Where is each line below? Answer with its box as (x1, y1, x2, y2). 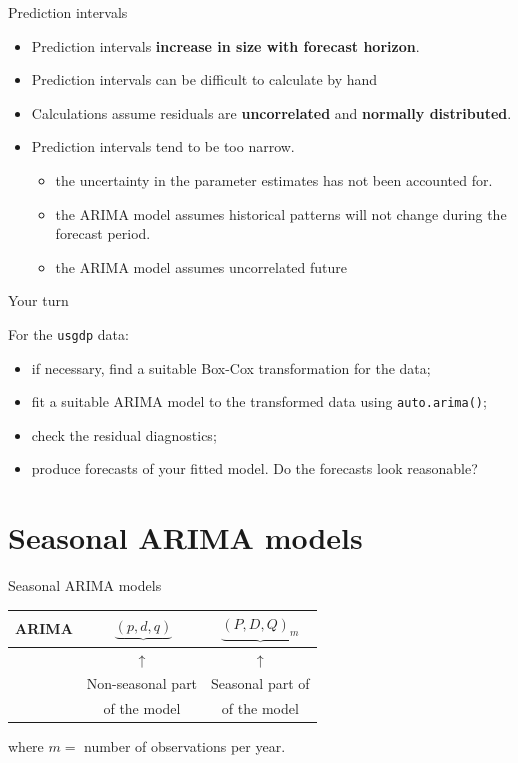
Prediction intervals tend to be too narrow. (31, 136, 295, 157)
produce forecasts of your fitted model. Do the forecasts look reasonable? (31, 458, 478, 479)
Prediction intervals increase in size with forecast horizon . (31, 35, 420, 56)
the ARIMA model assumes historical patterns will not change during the (55, 203, 507, 224)
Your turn (8, 290, 69, 311)
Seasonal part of (211, 673, 310, 694)
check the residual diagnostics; (31, 424, 217, 445)
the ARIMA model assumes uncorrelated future (55, 256, 348, 277)
